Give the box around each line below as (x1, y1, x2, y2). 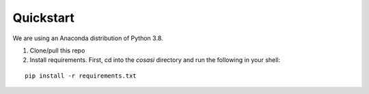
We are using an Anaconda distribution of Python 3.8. (12, 34, 163, 42)
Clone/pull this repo (29, 46, 85, 54)
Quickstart (12, 10, 75, 25)
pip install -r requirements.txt (25, 72, 137, 80)
